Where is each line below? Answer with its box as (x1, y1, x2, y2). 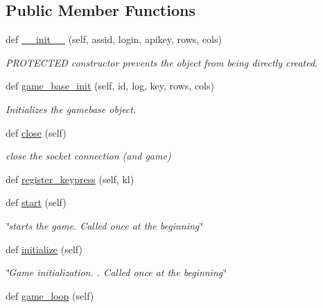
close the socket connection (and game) (6, 148, 171, 163)
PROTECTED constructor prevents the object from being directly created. (6, 55, 318, 69)
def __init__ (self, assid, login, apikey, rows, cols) (6, 32, 222, 46)
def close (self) (6, 125, 67, 139)
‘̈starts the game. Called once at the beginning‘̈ (6, 218, 202, 232)
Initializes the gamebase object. (6, 101, 137, 116)
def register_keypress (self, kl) (6, 171, 134, 186)
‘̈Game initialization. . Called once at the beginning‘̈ (6, 265, 226, 280)
